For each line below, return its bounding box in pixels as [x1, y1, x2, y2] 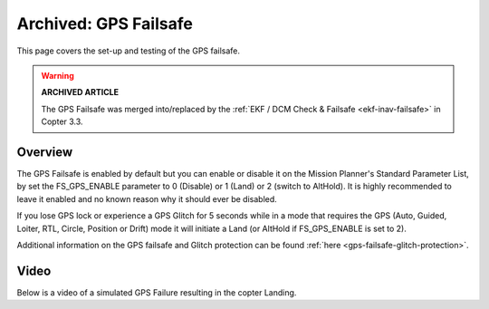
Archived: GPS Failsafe [16, 14, 194, 34]
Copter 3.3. [41, 116, 83, 127]
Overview [16, 144, 73, 159]
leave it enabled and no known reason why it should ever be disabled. [16, 193, 278, 204]
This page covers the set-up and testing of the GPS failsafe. [16, 45, 240, 56]
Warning [41, 70, 74, 81]
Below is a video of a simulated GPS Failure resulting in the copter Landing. [16, 286, 297, 298]
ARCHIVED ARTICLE [41, 87, 120, 98]
